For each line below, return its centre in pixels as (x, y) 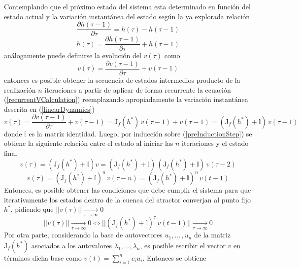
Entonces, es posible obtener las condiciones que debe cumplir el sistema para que (128, 190)
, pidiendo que (32, 209)
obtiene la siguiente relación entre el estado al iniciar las (89, 143)
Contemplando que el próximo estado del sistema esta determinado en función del (127, 6)
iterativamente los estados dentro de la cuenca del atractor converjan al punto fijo (127, 199)
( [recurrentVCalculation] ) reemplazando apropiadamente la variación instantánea (126, 99)
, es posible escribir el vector (183, 245)
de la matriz (212, 235)
